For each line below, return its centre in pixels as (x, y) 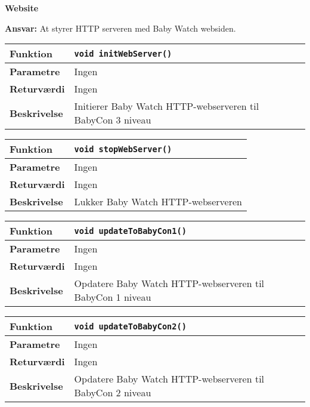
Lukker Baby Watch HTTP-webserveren (158, 202)
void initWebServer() (123, 53)
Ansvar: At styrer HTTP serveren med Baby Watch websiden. (120, 28)
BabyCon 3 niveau (113, 120)
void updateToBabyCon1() (130, 231)
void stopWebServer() (123, 149)
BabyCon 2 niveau (113, 393)
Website (22, 8)
